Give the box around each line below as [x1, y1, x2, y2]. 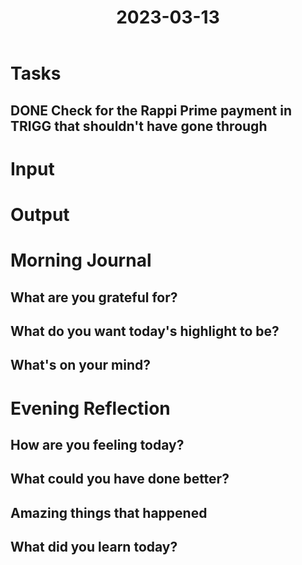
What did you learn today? [10, 539, 178, 556]
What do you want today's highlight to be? [10, 322, 280, 340]
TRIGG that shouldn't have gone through [10, 117, 268, 135]
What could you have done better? [10, 471, 230, 488]
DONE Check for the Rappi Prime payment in [10, 102, 293, 119]
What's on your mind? [10, 357, 152, 374]
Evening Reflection [10, 397, 171, 420]
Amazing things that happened [10, 504, 208, 521]
